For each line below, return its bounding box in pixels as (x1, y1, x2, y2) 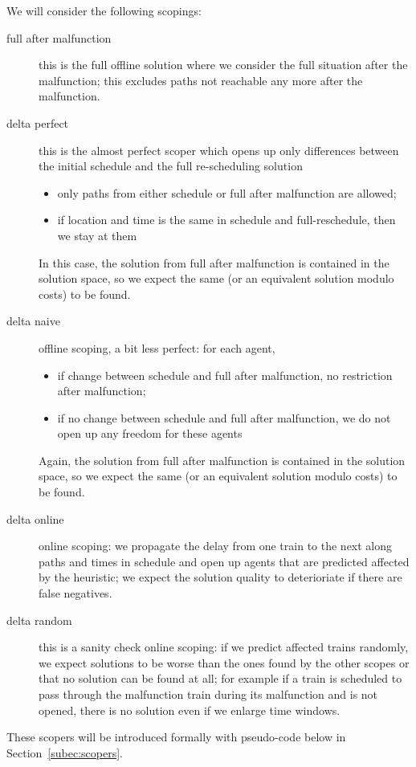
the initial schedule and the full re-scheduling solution (39, 157, 303, 174)
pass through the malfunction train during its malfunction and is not (39, 686, 378, 702)
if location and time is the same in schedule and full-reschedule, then (57, 211, 396, 228)
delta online (6, 510, 64, 527)
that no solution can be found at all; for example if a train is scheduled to (39, 670, 402, 687)
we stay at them (57, 226, 137, 243)
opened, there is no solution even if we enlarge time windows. (39, 701, 341, 718)
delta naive (6, 312, 60, 329)
